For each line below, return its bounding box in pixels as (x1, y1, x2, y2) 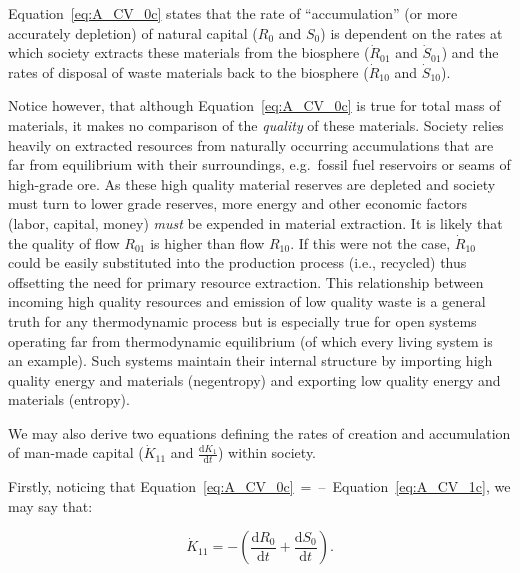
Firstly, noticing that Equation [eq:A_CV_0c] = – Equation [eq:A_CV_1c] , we (8, 476, 511, 497)
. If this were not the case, (290, 232, 451, 253)
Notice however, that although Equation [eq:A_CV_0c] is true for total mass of (8, 95, 501, 116)
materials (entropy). (8, 389, 130, 410)
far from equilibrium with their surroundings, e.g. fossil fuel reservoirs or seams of (8, 154, 511, 175)
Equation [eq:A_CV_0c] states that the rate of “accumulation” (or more (8, 3, 458, 23)
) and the (441, 42, 499, 63)
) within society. (217, 442, 317, 463)
